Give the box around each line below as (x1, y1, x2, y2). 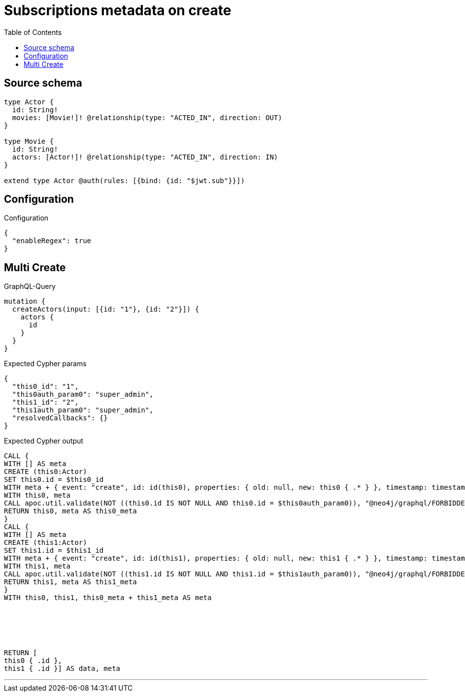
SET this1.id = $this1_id (4, 546, 104, 555)
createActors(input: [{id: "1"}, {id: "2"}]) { (12, 305, 199, 314)
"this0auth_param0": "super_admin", (12, 390, 154, 399)
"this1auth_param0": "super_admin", (12, 406, 154, 414)
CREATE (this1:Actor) (4, 538, 87, 547)
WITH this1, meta (4, 562, 70, 570)
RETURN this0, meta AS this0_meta (4, 507, 137, 515)
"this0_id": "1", (12, 382, 79, 391)
